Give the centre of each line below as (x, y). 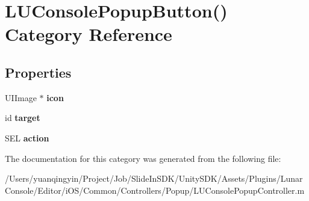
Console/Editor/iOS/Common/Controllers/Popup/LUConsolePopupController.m (155, 190)
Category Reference (89, 34)
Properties (38, 72)
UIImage (21, 97)
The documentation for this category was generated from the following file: (143, 158)
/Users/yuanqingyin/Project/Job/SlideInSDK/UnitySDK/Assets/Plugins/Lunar (154, 178)
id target (23, 118)
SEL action (27, 138)
